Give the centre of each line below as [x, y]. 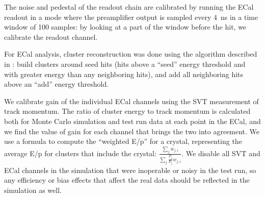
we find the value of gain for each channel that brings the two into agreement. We [132, 131]
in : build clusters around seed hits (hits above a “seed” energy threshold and [125, 64]
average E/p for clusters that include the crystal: [80, 153]
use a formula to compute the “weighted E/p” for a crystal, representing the [123, 141]
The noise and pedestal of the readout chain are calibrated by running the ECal [129, 7]
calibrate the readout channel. [51, 36]
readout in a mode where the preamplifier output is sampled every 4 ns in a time [131, 17]
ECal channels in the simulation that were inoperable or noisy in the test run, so [130, 170]
